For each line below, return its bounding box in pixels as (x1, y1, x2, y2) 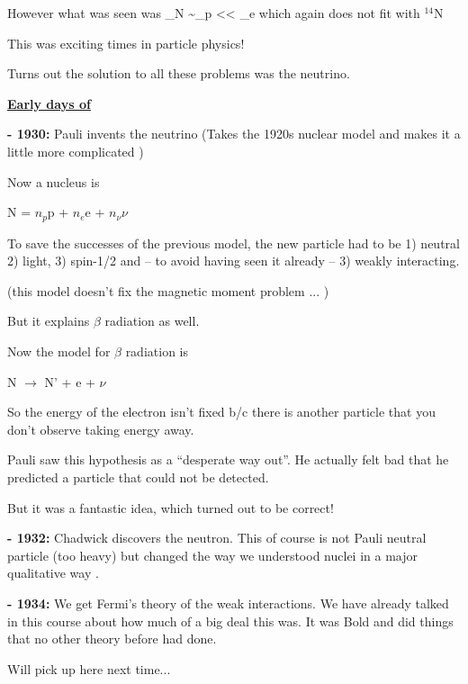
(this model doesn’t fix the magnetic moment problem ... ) (7, 281, 329, 300)
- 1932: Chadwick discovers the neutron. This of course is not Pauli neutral (7, 528, 427, 547)
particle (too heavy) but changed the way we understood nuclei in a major (7, 545, 418, 564)
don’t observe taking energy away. (7, 419, 194, 438)
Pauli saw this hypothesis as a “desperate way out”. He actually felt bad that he (7, 450, 449, 469)
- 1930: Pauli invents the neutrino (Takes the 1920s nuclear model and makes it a (7, 124, 461, 143)
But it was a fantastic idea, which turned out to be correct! (7, 498, 334, 517)
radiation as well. (104, 311, 200, 330)
